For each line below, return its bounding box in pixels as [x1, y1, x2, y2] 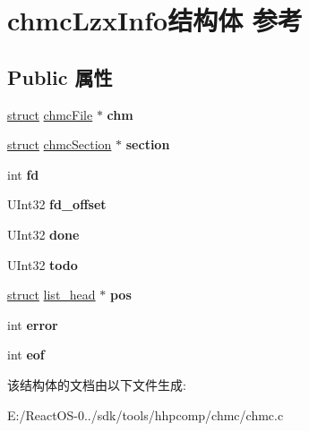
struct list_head [7, 285, 96, 304]
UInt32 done [7, 224, 80, 243]
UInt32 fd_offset [7, 195, 107, 214]
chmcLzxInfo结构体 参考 [7, 2, 303, 38]
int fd [7, 165, 39, 183]
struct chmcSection [7, 135, 112, 154]
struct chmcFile [7, 105, 93, 123]
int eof [7, 345, 45, 364]
